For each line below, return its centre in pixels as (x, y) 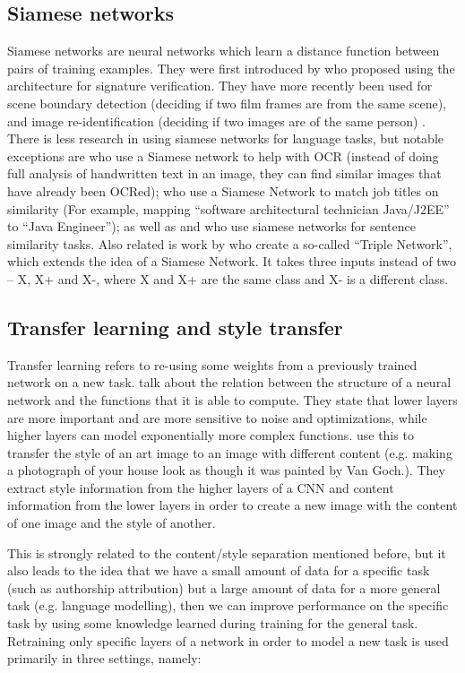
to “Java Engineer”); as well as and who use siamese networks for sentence (211, 226)
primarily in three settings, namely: (104, 658)
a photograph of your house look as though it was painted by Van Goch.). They (226, 470)
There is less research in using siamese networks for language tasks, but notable (226, 138)
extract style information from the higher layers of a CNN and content (201, 487)
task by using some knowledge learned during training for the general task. (213, 623)
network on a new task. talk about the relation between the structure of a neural (229, 382)
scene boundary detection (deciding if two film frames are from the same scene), (227, 103)
